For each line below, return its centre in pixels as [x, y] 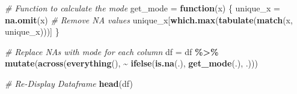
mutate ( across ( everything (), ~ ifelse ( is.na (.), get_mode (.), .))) [131, 63]
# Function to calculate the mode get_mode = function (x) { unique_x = [142, 8]
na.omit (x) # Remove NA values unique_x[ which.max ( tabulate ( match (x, [149, 19]
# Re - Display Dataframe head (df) [69, 83]
